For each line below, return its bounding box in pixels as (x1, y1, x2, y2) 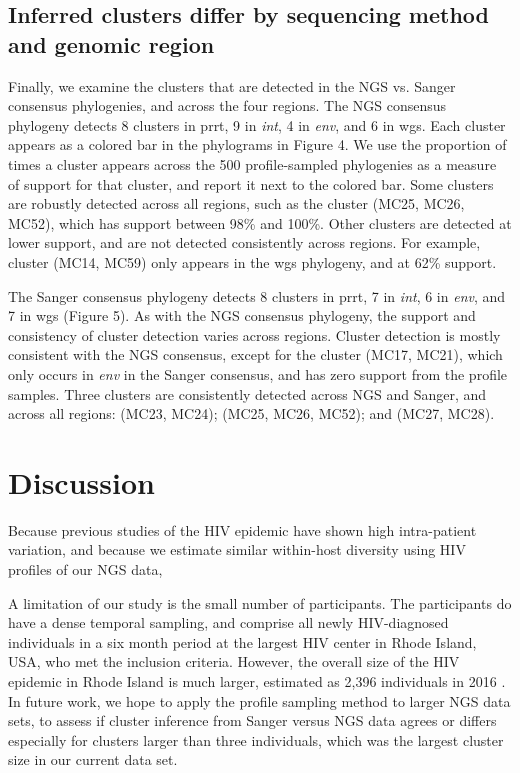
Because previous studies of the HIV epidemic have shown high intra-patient (8, 519, 477, 540)
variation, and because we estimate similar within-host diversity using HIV (8, 539, 466, 560)
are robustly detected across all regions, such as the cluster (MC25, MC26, (8, 193, 465, 214)
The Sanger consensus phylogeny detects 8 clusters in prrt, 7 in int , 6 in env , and (8, 285, 506, 306)
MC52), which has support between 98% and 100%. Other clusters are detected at (8, 212, 512, 233)
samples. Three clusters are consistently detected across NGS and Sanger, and (8, 383, 487, 404)
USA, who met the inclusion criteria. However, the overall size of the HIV (8, 651, 460, 672)
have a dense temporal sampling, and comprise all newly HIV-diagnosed (8, 612, 449, 633)
